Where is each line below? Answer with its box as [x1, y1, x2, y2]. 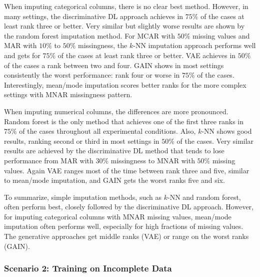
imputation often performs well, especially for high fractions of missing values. [4, 221, 243, 231]
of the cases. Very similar [176, 135, 254, 146]
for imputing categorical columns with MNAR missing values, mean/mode [4, 211, 231, 221]
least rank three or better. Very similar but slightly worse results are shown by [4, 21, 245, 31]
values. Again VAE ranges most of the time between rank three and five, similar [4, 165, 249, 175]
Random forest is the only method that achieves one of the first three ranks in [4, 116, 244, 126]
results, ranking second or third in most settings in [4, 135, 159, 146]
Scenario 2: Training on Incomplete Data [4, 262, 172, 274]
